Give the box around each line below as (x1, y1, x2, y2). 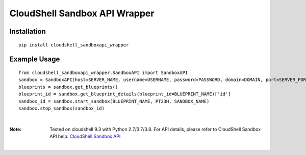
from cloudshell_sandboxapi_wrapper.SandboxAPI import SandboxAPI (18, 69, 188, 75)
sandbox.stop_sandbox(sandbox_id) (18, 105, 105, 111)
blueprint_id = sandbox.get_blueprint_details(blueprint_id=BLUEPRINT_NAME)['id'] (18, 91, 231, 97)
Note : (9, 126, 22, 132)
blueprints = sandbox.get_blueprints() (18, 84, 118, 90)
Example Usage (9, 55, 60, 64)
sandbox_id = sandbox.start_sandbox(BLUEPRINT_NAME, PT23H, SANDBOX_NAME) (18, 98, 210, 104)
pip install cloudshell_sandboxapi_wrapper (18, 42, 129, 48)
